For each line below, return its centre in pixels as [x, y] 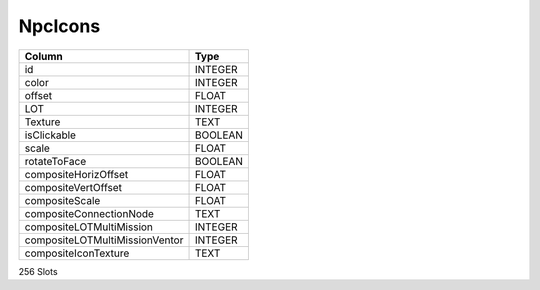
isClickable [50, 135]
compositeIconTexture [77, 253]
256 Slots [38, 271]
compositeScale [62, 200]
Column [44, 56]
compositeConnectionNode [89, 213]
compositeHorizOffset [76, 174]
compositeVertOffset [73, 187]
